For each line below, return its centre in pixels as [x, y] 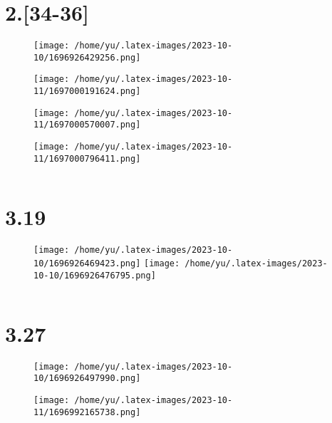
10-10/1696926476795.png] [95, 275]
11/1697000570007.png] [87, 125]
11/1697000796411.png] [87, 158]
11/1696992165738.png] [87, 412]
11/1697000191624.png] [87, 92]
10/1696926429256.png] [87, 57]
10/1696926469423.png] [87, 264]
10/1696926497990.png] [87, 378]
